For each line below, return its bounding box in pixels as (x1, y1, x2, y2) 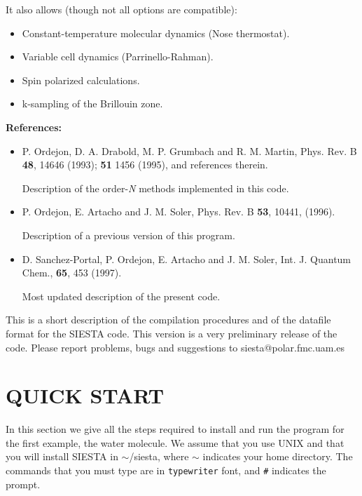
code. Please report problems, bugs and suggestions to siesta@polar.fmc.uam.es (6, 340, 345, 354)
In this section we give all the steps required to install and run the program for (6, 422, 344, 436)
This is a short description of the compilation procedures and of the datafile (6, 312, 331, 327)
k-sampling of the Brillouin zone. (22, 96, 163, 111)
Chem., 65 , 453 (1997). (22, 265, 122, 280)
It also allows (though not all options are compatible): (6, 2, 237, 16)
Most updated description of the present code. (22, 288, 221, 303)
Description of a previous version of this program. (22, 227, 235, 242)
